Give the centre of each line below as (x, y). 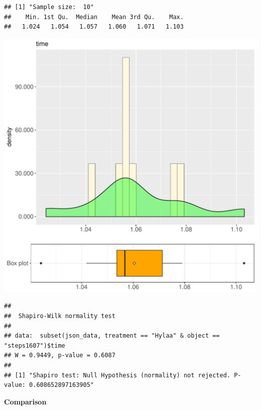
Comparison (25, 401)
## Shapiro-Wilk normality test (60, 316)
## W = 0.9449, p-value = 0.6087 (60, 355)
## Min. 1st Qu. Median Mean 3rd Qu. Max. (94, 17)
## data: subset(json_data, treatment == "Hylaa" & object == (112, 336)
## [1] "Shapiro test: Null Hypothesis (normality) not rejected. (117, 375)
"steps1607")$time (35, 345)
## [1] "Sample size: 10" (49, 7)
